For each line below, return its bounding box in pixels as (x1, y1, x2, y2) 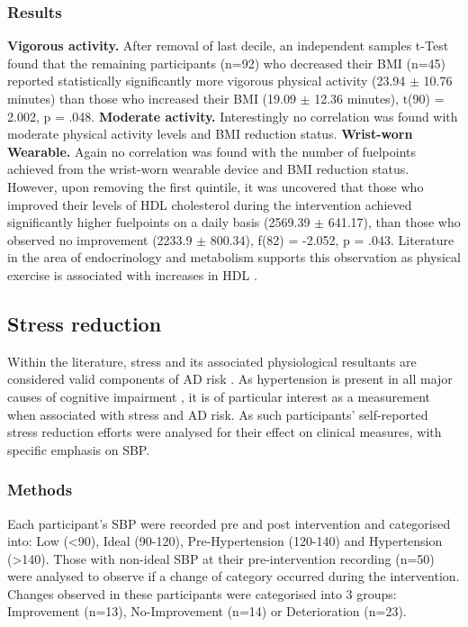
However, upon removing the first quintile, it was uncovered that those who (7, 177, 424, 195)
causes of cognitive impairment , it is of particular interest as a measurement (7, 386, 430, 405)
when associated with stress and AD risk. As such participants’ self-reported (7, 404, 428, 423)
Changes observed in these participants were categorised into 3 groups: (7, 584, 397, 603)
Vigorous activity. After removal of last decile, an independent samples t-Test (7, 36, 449, 55)
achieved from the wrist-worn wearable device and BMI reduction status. (7, 159, 409, 178)
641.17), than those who (328, 213, 461, 232)
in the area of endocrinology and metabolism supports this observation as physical (7, 248, 461, 267)
